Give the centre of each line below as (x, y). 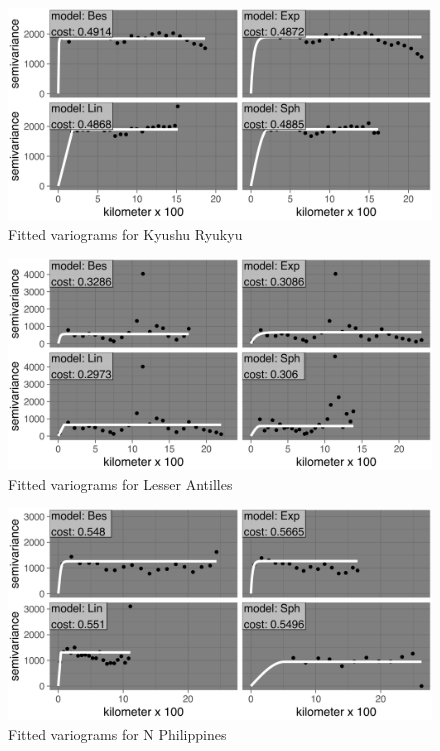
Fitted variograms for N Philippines (117, 733)
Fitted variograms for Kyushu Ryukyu (125, 233)
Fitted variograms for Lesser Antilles (120, 483)
